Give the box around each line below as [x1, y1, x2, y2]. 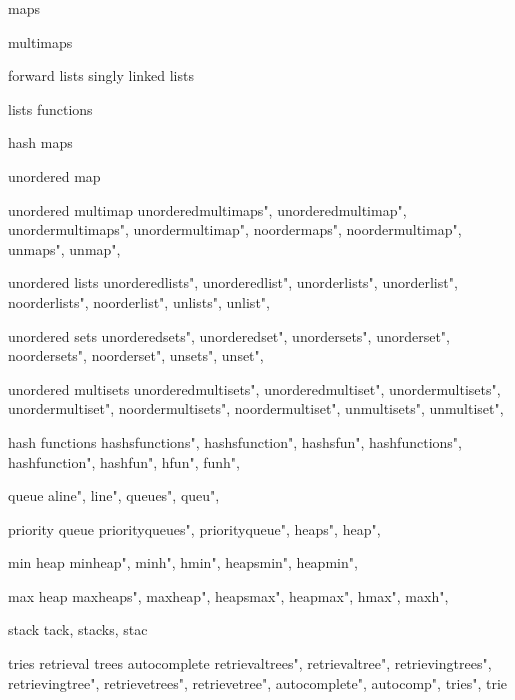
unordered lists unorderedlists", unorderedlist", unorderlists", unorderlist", [8, 272, 458, 293]
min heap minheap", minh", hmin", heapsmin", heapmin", [8, 552, 358, 573]
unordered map [8, 165, 101, 186]
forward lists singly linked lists [8, 65, 194, 86]
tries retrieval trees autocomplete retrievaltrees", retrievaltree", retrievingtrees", [8, 653, 492, 674]
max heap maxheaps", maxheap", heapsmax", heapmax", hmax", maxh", [8, 585, 449, 606]
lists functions [8, 98, 93, 119]
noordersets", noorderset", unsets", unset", [8, 345, 264, 366]
